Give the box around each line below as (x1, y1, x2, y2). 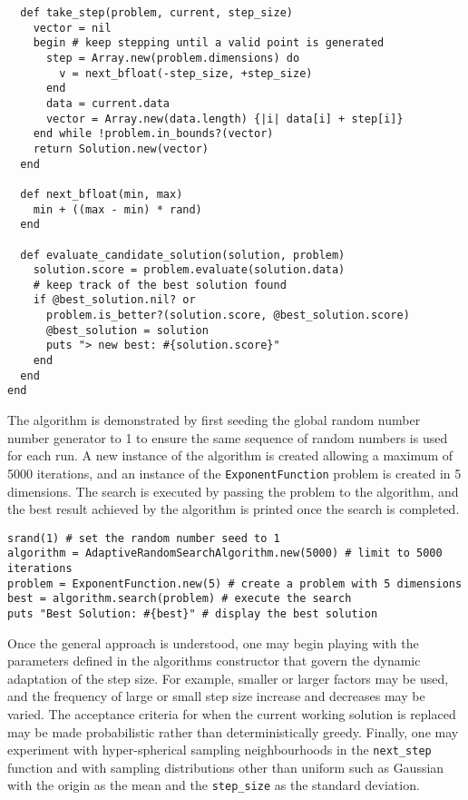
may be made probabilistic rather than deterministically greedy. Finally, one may (7, 722, 459, 741)
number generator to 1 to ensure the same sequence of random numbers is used (7, 428, 448, 447)
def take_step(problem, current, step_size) (20, 6, 293, 19)
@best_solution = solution (45, 323, 209, 337)
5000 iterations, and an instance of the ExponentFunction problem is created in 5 (7, 463, 462, 482)
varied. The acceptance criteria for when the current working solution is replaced (7, 705, 456, 723)
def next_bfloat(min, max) (20, 187, 183, 201)
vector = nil (33, 21, 112, 35)
